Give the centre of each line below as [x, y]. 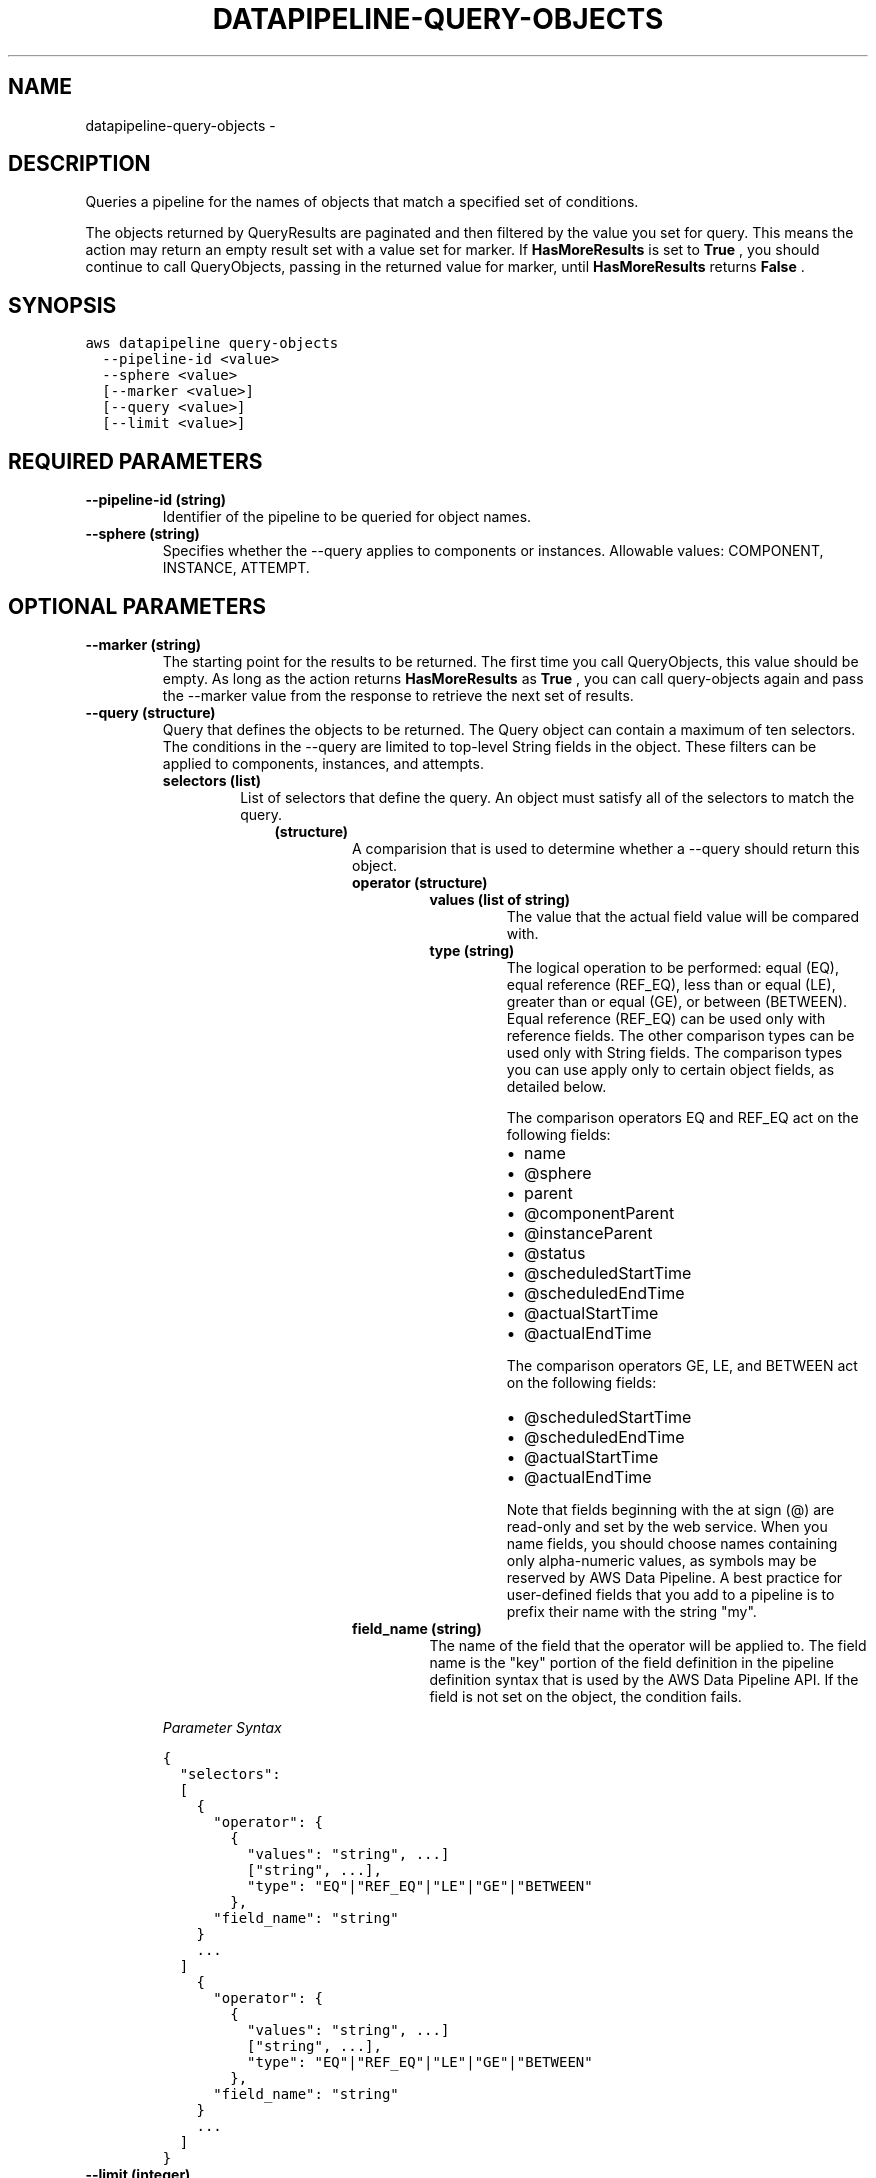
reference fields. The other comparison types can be [680, 1035]
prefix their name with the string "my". [631, 1611]
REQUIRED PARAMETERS [135, 461]
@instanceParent [588, 1232]
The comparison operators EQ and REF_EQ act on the [682, 1117]
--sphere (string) [142, 534]
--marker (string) [143, 644]
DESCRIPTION [79, 164]
